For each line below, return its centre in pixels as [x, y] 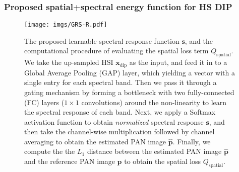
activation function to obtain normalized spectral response [114, 121]
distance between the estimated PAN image [154, 151]
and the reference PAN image [70, 161]
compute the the [50, 151]
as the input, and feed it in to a [178, 62]
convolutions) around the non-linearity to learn [154, 102]
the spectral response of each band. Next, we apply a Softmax [120, 112]
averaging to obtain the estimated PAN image [95, 141]
